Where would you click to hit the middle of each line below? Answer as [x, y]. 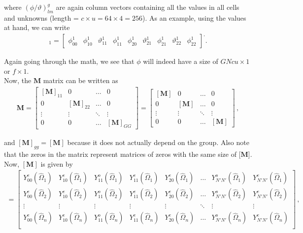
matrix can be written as [81, 80]
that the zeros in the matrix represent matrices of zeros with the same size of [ [122, 154]
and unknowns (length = [41, 17]
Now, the [18, 80]
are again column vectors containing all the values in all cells [148, 7]
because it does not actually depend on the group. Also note [158, 142]
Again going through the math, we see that [69, 61]
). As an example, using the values [194, 17]
